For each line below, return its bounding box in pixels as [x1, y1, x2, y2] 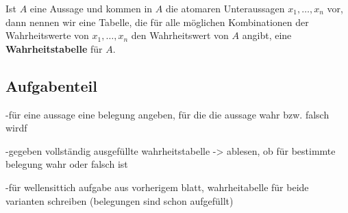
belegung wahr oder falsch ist [5, 157, 128, 171]
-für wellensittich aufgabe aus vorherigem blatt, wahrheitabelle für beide [5, 179, 309, 194]
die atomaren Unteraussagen [165, 1, 285, 15]
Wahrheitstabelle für [5, 41, 103, 55]
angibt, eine [242, 28, 292, 42]
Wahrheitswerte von [5, 28, 89, 42]
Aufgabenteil [5, 75, 97, 96]
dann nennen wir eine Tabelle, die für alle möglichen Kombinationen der [5, 14, 309, 29]
